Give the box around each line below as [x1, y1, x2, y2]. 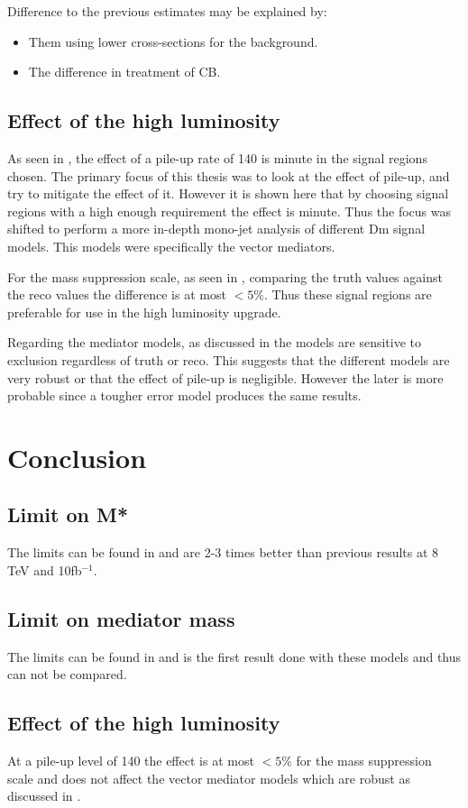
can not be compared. [7, 665, 127, 684]
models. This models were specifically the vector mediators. [7, 236, 335, 255]
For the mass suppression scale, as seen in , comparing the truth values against [7, 267, 443, 286]
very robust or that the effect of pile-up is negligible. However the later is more [7, 368, 444, 387]
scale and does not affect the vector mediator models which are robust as [7, 768, 410, 787]
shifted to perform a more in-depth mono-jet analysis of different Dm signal [7, 219, 426, 238]
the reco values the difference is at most [7, 285, 226, 304]
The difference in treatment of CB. [28, 62, 221, 81]
